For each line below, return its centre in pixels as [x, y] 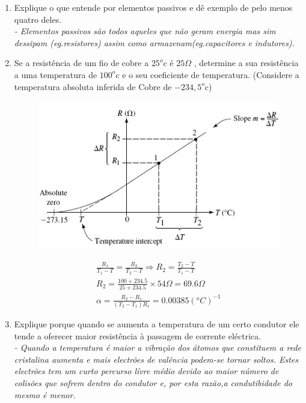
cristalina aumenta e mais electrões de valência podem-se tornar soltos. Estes [156, 359]
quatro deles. [38, 19]
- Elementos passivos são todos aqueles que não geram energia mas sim [145, 31]
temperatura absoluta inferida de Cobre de [93, 86]
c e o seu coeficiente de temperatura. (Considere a [207, 74]
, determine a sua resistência [246, 63]
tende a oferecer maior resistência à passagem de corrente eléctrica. [138, 335]
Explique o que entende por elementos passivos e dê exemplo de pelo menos [153, 7]
